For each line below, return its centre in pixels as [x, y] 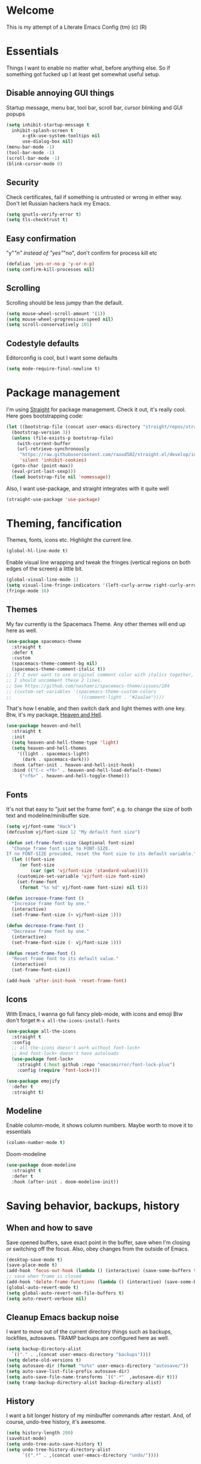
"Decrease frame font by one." [51, 931]
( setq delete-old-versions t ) [44, 1360]
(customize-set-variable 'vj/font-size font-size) [81, 876]
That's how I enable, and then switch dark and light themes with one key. [96, 708]
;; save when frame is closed [44, 1276]
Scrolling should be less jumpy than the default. [65, 303]
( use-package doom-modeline [41, 1165]
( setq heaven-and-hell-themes [49, 748]
